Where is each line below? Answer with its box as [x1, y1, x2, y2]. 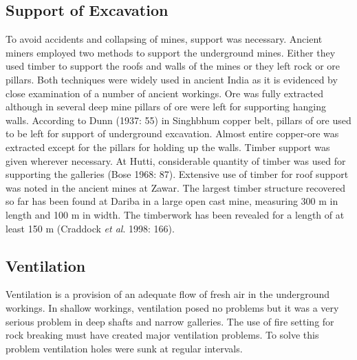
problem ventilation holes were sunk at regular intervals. [6, 341, 243, 355]
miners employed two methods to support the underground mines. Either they [6, 45, 336, 59]
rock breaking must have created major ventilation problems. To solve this [6, 328, 319, 342]
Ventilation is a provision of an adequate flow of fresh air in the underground [6, 287, 330, 301]
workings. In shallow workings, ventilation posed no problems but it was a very [6, 300, 339, 314]
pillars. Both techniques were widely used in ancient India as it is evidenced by [6, 72, 338, 86]
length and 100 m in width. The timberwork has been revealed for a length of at [6, 207, 345, 221]
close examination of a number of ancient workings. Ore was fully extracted [6, 86, 323, 100]
